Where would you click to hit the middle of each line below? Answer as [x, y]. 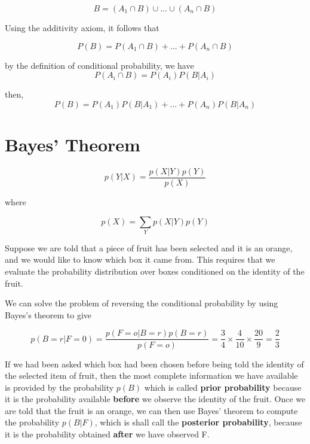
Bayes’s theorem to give [48, 314]
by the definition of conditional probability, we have [99, 65]
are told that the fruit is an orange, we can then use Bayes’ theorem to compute [151, 410]
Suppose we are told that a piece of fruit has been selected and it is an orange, [149, 247]
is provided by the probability [59, 387]
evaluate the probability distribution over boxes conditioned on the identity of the [155, 271]
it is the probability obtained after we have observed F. [107, 434]
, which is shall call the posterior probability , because [198, 422]
